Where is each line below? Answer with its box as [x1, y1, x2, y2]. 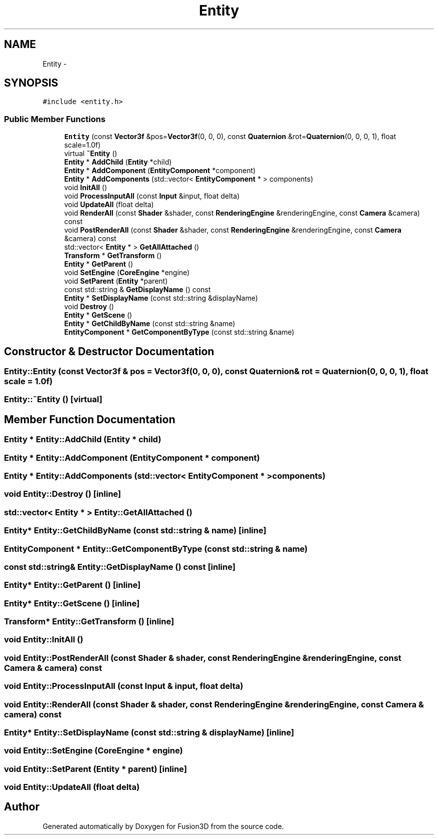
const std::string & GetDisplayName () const [64, 285, 211, 294]
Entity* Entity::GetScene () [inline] [4, 598, 140, 608]
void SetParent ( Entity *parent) [64, 277, 168, 286]
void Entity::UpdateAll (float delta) [4, 782, 140, 792]
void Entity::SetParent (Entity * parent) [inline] [4, 763, 187, 774]
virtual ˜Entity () [64, 149, 117, 158]
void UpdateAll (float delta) [64, 200, 154, 209]
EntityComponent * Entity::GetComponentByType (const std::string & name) [4, 543, 308, 554]
